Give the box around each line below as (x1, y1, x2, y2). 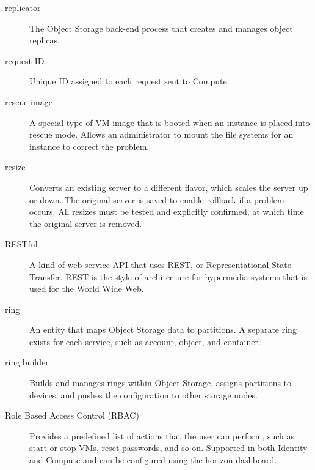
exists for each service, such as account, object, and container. (29, 335, 261, 348)
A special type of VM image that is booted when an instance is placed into (29, 116, 310, 129)
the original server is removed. (29, 217, 142, 229)
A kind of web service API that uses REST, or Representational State (29, 258, 291, 270)
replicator (5, 1, 41, 13)
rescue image (5, 95, 52, 108)
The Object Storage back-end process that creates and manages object (29, 21, 293, 34)
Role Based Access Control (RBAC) (5, 409, 139, 422)
